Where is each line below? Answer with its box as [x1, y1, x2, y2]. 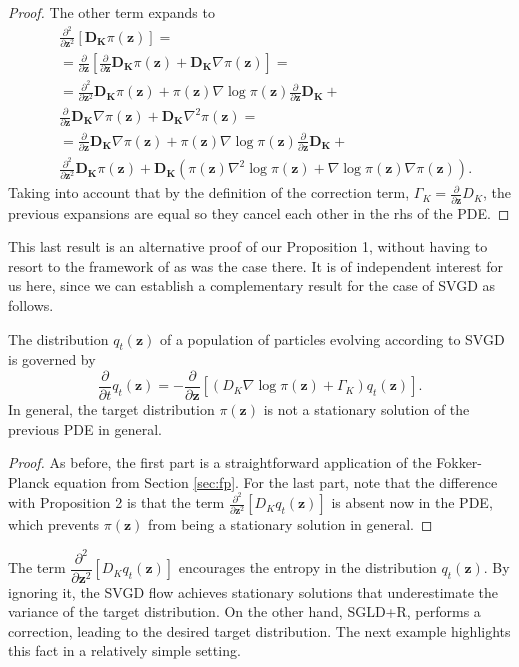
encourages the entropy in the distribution [178, 557, 437, 578]
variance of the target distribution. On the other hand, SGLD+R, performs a [8, 601, 481, 622]
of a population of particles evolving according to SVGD [160, 328, 505, 349]
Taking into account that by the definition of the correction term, [8, 182, 410, 203]
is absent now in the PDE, [331, 492, 493, 513]
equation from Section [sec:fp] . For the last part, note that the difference [54, 471, 498, 492]
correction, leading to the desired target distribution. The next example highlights [8, 620, 511, 641]
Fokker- [436, 452, 483, 473]
